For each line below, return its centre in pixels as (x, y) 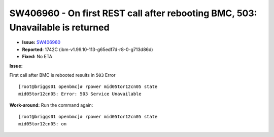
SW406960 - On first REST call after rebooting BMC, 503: (133, 13)
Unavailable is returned (59, 27)
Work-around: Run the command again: (51, 105)
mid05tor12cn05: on (43, 124)
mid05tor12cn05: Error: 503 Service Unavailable (80, 94)
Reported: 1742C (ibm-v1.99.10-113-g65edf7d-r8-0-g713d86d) (88, 49)
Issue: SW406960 (41, 42)
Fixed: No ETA (37, 57)
